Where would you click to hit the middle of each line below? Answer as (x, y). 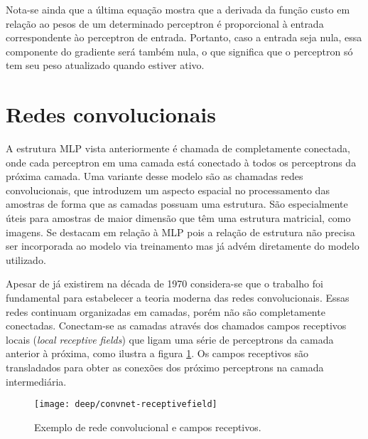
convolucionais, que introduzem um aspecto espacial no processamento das (168, 190)
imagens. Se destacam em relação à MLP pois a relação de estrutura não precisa (180, 232)
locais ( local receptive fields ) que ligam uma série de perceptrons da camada (170, 339)
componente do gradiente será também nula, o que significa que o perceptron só (179, 51)
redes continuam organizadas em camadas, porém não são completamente (166, 311)
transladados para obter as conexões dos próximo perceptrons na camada (165, 367)
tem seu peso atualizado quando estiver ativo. (105, 65)
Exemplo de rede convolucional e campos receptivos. (148, 427)
